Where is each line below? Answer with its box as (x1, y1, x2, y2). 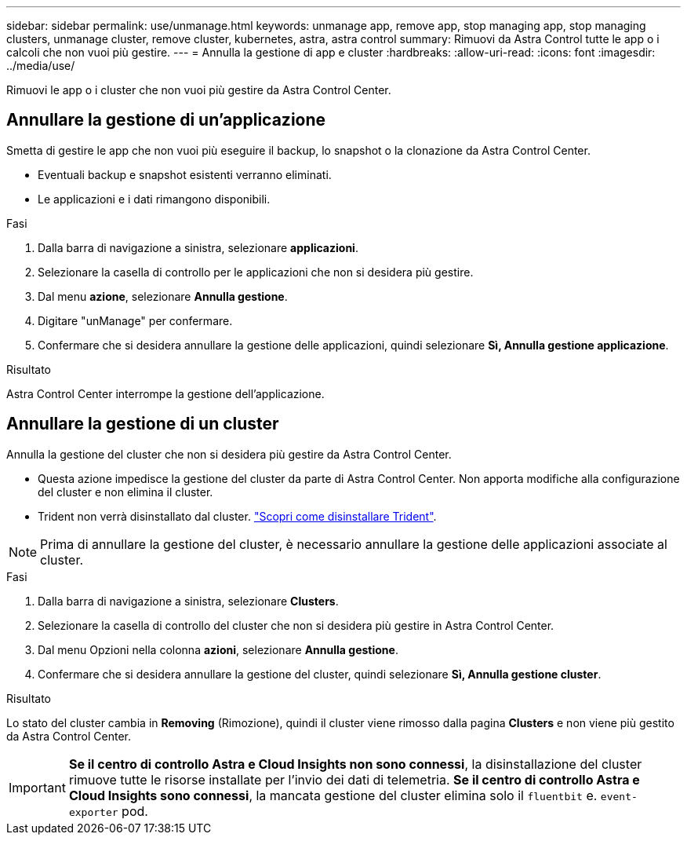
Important (9, 779, 66, 795)
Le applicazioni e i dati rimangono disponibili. (38, 192, 271, 206)
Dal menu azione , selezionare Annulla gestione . (38, 289, 288, 303)
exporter (68, 806, 118, 818)
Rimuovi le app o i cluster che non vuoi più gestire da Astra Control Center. (6, 83, 391, 97)
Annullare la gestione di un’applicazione (6, 110, 326, 130)
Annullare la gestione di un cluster (6, 414, 279, 434)
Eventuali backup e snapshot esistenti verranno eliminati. (38, 167, 332, 181)
